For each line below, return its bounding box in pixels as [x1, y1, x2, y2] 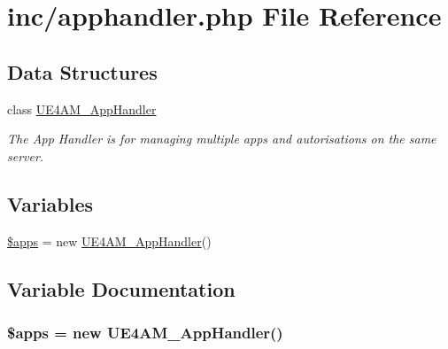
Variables [7, 190, 94, 217]
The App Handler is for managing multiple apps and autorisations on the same [7, 129, 436, 148]
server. [7, 146, 44, 165]
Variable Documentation [7, 275, 236, 302]
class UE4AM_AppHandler [7, 99, 157, 118]
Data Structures [7, 58, 158, 85]
